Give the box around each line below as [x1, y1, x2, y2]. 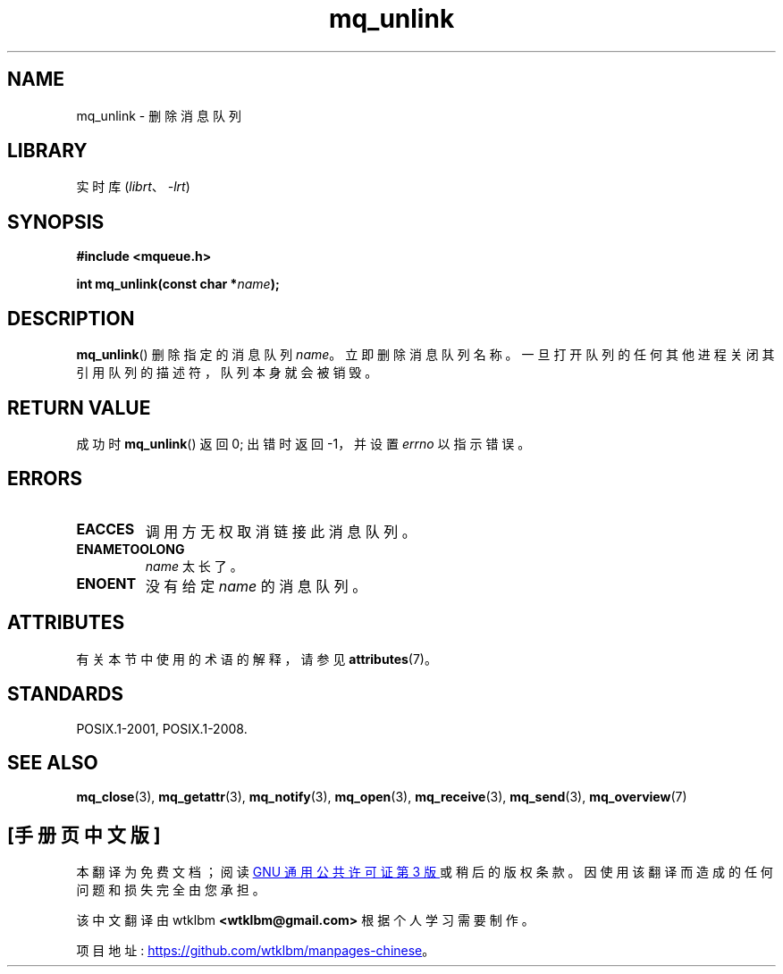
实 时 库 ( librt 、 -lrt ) [76, 179, 190, 195]
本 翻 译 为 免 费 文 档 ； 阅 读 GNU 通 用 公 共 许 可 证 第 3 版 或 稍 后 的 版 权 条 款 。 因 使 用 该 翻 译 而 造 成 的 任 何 [76, 864, 773, 880]
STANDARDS [7, 683, 124, 706]
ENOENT [76, 574, 137, 592]
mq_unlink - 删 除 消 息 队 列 [76, 107, 241, 123]
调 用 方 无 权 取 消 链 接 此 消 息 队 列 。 [145, 522, 417, 541]
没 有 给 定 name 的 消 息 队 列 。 [145, 576, 367, 595]
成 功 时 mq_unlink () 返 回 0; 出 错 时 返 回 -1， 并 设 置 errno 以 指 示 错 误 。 [76, 435, 531, 451]
